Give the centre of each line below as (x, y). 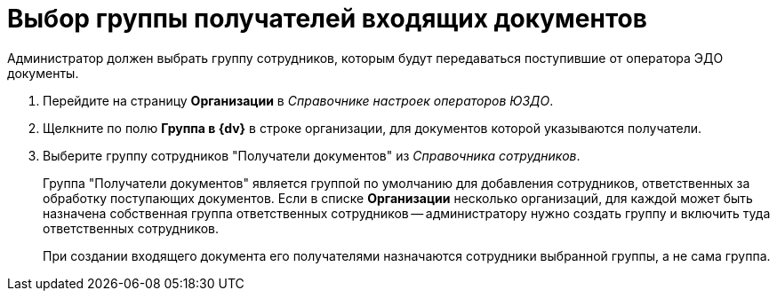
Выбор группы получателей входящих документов (327, 19)
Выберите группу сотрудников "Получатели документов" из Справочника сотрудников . (312, 155)
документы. (43, 73)
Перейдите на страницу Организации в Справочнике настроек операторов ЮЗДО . (298, 100)
